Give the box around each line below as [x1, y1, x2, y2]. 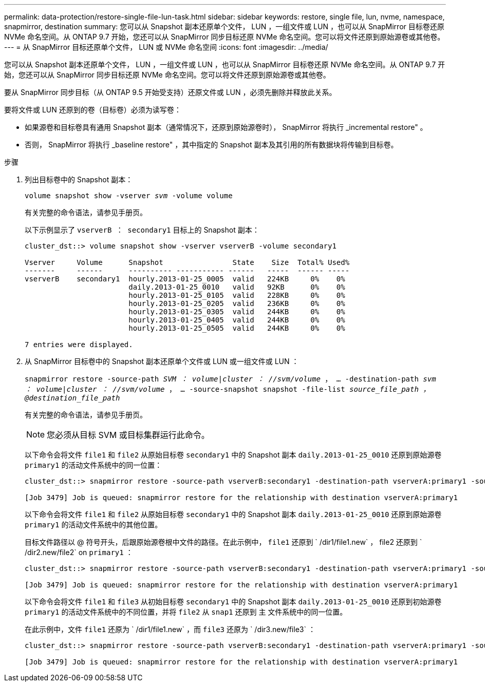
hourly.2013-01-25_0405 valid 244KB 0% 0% [128, 316, 345, 324]
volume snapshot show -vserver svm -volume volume [25, 192, 233, 200]
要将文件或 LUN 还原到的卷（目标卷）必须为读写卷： [4, 105, 181, 114]
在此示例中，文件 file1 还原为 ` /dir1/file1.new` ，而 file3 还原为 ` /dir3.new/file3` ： [25, 625, 315, 634]
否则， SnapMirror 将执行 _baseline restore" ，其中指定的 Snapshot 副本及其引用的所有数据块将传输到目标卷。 [25, 140, 398, 149]
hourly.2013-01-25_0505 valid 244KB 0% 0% [128, 324, 345, 332]
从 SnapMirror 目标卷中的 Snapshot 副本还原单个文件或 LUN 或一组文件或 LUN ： [25, 357, 299, 366]
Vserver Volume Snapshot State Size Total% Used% [25, 258, 350, 266]
